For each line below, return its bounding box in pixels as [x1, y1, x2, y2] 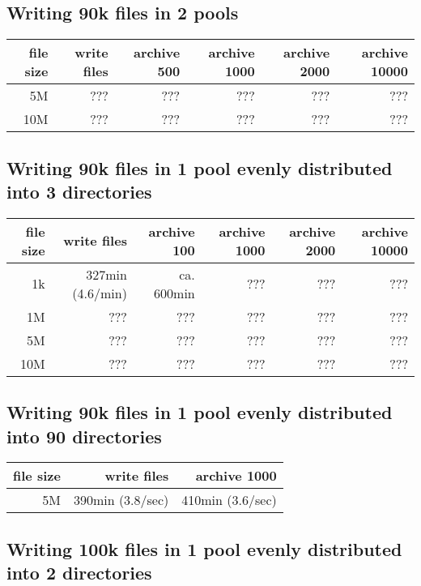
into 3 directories [6, 178, 152, 203]
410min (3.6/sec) [181, 490, 277, 510]
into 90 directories [6, 423, 162, 448]
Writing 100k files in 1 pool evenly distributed [6, 536, 402, 561]
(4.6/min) [72, 283, 127, 302]
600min [154, 283, 195, 302]
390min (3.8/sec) [73, 490, 169, 510]
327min [86, 264, 127, 284]
